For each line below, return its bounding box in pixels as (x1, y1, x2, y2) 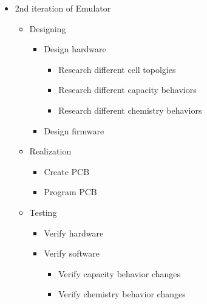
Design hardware (44, 43, 106, 55)
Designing (29, 22, 66, 35)
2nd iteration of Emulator (15, 2, 111, 14)
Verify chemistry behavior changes (58, 288, 186, 300)
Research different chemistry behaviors (58, 103, 202, 116)
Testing (29, 206, 57, 218)
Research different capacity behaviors (58, 83, 197, 96)
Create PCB (44, 165, 90, 178)
